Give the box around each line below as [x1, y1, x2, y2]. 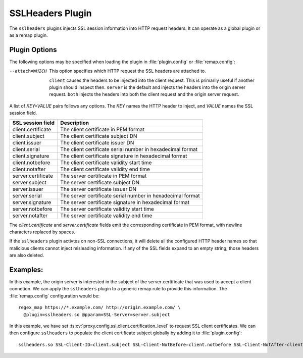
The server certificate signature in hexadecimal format [60, 198, 190, 206]
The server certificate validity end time [60, 212, 153, 219]
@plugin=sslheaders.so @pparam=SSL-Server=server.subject [23, 312, 170, 318]
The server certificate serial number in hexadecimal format [60, 192, 200, 199]
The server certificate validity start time [60, 205, 154, 212]
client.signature [12, 152, 49, 159]
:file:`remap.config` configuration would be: [9, 293, 100, 299]
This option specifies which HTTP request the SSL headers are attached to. [49, 68, 207, 74]
